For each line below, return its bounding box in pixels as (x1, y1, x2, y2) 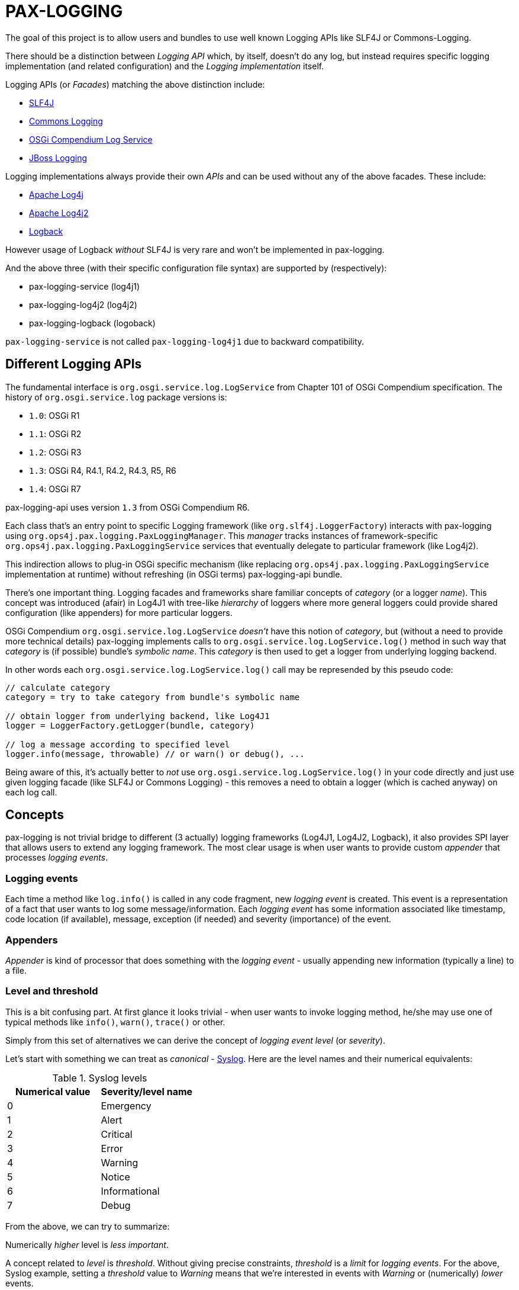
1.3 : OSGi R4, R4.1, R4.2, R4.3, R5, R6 (29, 465, 176, 476)
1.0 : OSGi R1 (29, 410, 80, 421)
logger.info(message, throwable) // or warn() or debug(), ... (5, 749, 305, 759)
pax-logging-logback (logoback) (29, 317, 156, 328)
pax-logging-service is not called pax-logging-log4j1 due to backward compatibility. (5, 336, 365, 346)
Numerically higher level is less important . (5, 1239, 169, 1250)
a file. (5, 965, 27, 975)
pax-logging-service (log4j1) (29, 281, 140, 291)
